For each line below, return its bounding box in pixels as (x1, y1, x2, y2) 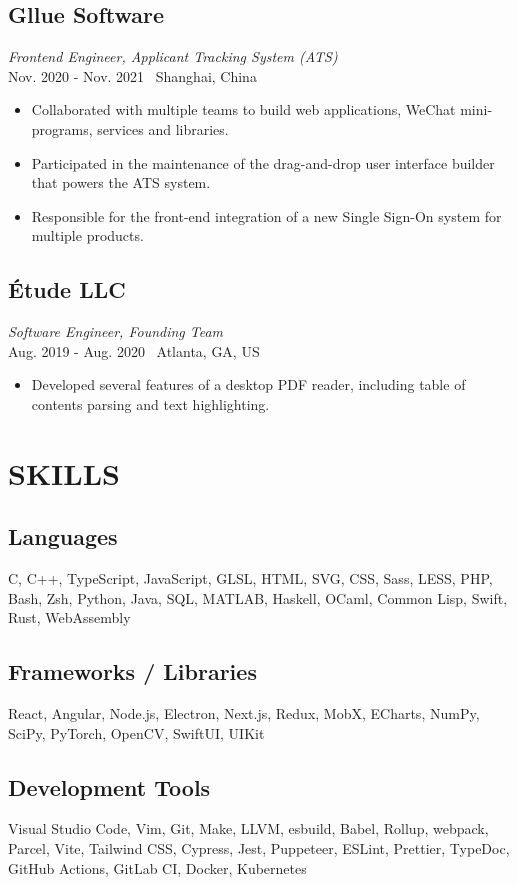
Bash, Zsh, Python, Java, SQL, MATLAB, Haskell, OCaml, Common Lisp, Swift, (8, 587, 508, 608)
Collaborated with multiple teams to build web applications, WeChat (31, 99, 456, 120)
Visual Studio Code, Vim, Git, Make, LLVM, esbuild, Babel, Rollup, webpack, (8, 818, 489, 839)
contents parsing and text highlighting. (31, 393, 270, 414)
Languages (8, 521, 118, 552)
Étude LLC (8, 274, 126, 305)
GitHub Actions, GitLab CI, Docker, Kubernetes (8, 857, 307, 878)
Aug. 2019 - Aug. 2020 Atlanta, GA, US (8, 340, 260, 361)
